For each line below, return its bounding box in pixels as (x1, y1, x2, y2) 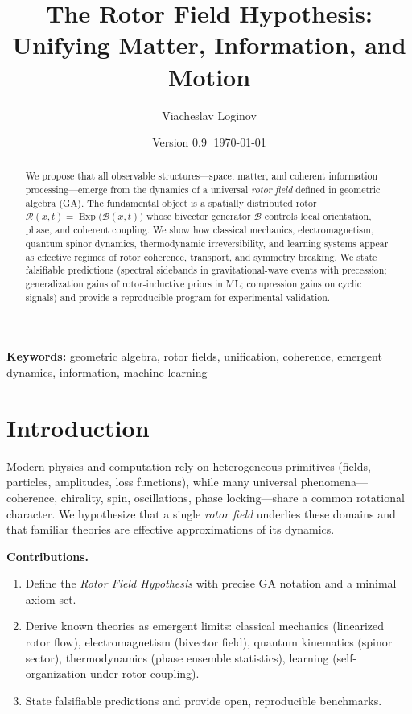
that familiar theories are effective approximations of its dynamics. (6, 521, 335, 538)
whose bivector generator (146, 209, 251, 223)
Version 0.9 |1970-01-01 (152, 134, 266, 151)
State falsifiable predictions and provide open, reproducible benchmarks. (25, 691, 382, 708)
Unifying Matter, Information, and (12, 28, 406, 61)
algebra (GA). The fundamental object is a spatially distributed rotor (25, 196, 317, 209)
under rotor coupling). (89, 665, 200, 682)
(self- (332, 649, 357, 666)
